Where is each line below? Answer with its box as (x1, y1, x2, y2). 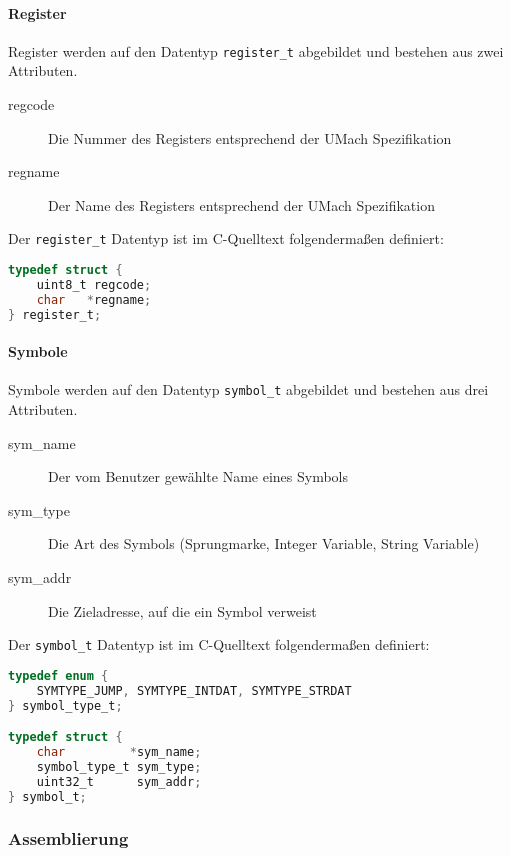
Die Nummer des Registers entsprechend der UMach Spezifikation (48, 127, 452, 148)
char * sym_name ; (36, 745, 202, 759)
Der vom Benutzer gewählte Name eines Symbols (48, 466, 349, 487)
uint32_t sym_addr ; (36, 774, 202, 789)
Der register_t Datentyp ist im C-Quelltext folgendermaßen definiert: (8, 228, 444, 249)
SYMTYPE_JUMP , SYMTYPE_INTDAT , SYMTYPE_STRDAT (36, 683, 352, 698)
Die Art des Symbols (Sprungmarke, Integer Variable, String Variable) (48, 533, 480, 554)
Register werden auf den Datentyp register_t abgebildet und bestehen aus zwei (8, 40, 504, 61)
